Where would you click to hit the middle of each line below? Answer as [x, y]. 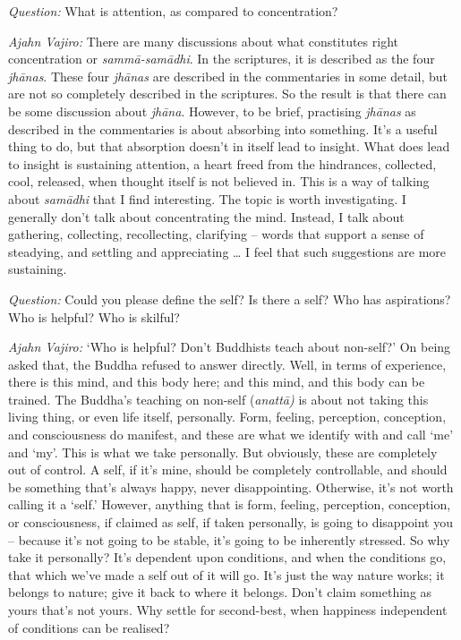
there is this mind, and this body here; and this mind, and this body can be [217, 382]
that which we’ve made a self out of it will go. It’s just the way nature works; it [226, 574]
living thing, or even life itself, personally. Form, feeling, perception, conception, [227, 417]
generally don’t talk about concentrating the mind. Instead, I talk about [206, 216]
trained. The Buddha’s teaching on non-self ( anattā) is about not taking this [218, 399]
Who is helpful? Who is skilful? [94, 316]
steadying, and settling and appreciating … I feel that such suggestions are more [227, 251]
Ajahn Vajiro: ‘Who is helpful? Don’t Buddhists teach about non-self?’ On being [230, 347]
